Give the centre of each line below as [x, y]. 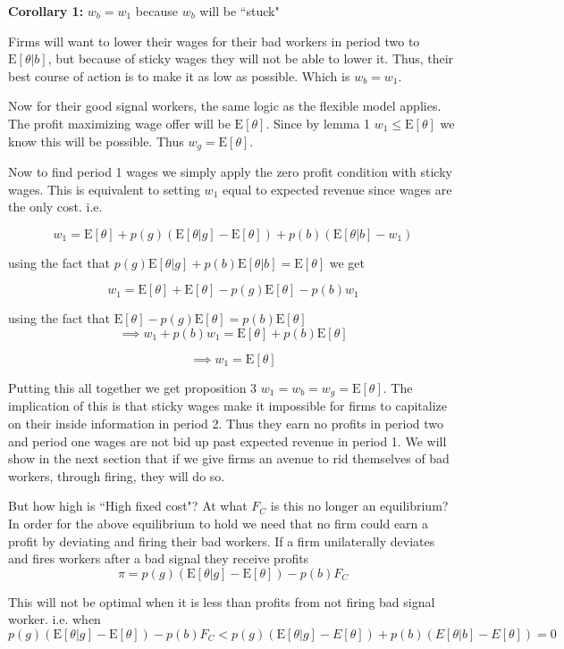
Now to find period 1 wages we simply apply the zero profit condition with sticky [230, 172]
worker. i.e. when [55, 619]
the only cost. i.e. [55, 207]
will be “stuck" [240, 11]
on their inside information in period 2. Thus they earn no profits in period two [226, 424]
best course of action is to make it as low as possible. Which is [179, 75]
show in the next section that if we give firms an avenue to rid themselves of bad [229, 458]
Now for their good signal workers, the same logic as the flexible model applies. [225, 106]
